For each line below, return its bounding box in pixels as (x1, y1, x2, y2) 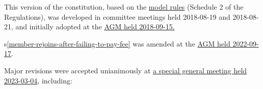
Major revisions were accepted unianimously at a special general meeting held (4, 65, 247, 75)
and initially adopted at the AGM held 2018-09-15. (15, 21, 175, 32)
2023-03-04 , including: (4, 75, 72, 85)
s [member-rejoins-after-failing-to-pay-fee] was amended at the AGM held (4, 38, 230, 49)
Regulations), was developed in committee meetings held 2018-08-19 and (4, 11, 230, 22)
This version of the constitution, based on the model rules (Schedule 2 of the (4, 2, 244, 12)
